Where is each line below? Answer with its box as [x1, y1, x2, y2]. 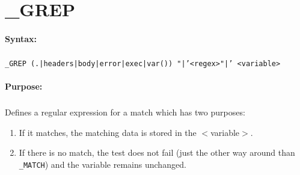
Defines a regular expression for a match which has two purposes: [5, 106, 245, 118]
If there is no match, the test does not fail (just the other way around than [19, 146, 295, 159]
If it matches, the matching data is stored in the [19, 126, 197, 138]
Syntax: [5, 32, 37, 45]
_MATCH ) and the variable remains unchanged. [19, 158, 186, 170]
